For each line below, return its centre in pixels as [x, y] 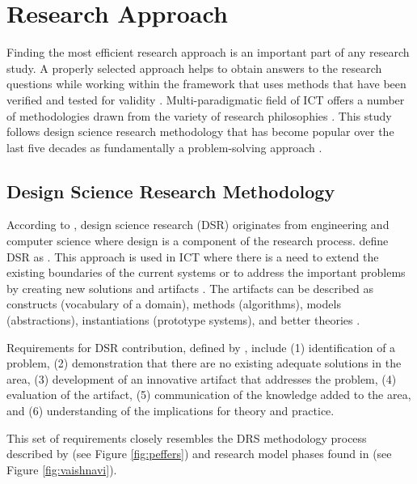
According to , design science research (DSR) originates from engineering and [198, 225]
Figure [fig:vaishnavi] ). [62, 469]
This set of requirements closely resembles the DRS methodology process [187, 437]
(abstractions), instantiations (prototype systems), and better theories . [183, 320]
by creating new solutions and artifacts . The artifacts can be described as [190, 288]
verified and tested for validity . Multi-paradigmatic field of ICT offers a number [206, 99]
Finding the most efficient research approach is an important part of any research [208, 52]
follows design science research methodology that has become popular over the [200, 132]
